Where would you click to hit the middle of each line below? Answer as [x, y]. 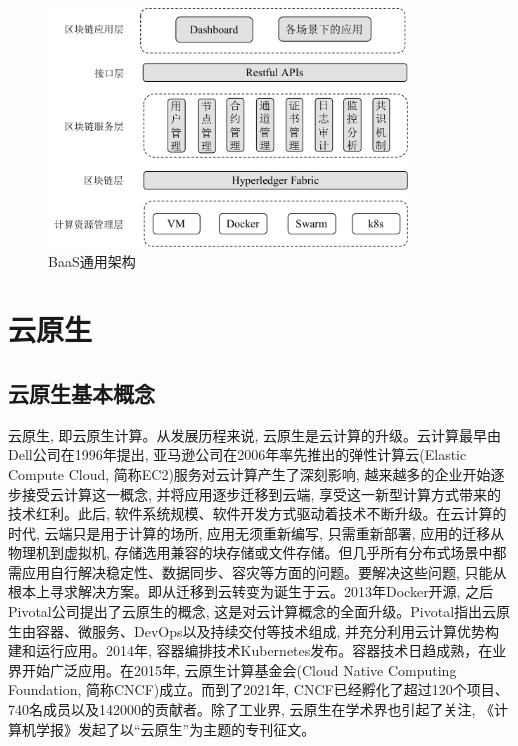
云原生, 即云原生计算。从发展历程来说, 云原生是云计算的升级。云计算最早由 [255, 434]
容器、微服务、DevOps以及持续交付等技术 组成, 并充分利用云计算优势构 [267, 630]
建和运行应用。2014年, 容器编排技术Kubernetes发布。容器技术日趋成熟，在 [250, 650]
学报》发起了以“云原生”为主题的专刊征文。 [175, 728]
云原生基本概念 [81, 392]
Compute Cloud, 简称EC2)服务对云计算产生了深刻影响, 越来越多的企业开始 [249, 473]
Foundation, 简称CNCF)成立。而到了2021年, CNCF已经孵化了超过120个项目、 [258, 689]
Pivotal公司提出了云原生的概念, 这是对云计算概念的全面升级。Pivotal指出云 [252, 611]
